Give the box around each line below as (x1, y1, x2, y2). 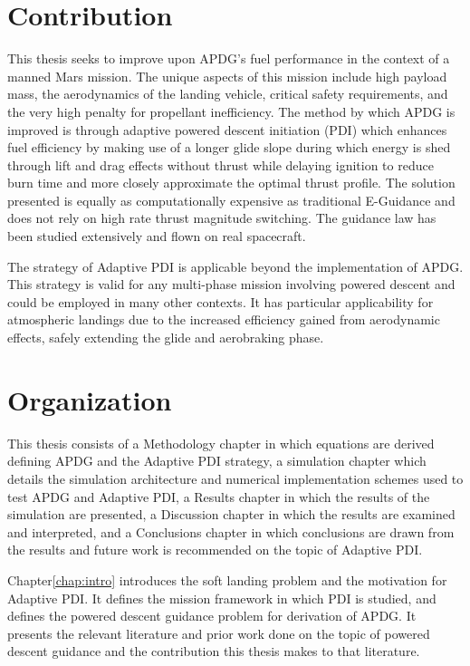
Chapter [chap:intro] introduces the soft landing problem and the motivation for (7, 570, 447, 589)
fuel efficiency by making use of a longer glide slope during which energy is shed (7, 138, 451, 157)
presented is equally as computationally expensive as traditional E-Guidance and (7, 190, 456, 209)
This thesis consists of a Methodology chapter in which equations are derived (7, 433, 435, 452)
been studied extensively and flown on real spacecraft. (7, 227, 306, 246)
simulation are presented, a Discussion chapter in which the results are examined (7, 505, 456, 524)
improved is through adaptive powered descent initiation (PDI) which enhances (7, 120, 447, 139)
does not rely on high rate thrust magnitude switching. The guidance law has (7, 208, 436, 227)
